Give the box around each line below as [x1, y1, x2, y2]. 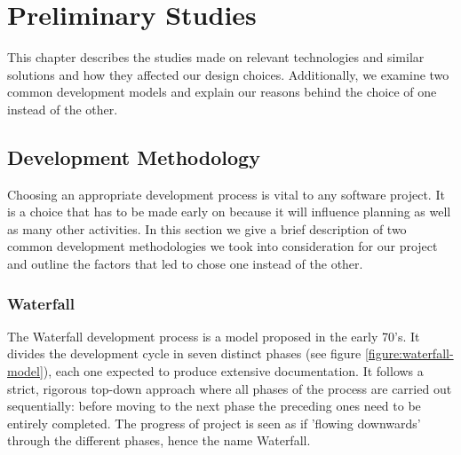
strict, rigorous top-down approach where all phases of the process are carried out [7, 379, 452, 397]
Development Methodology [7, 143, 260, 170]
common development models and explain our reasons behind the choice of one [7, 82, 437, 101]
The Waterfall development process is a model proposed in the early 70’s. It [7, 326, 420, 345]
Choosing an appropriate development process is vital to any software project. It [7, 184, 445, 203]
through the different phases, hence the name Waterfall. [7, 431, 311, 450]
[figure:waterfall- [364, 344, 454, 363]
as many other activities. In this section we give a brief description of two [7, 219, 407, 238]
